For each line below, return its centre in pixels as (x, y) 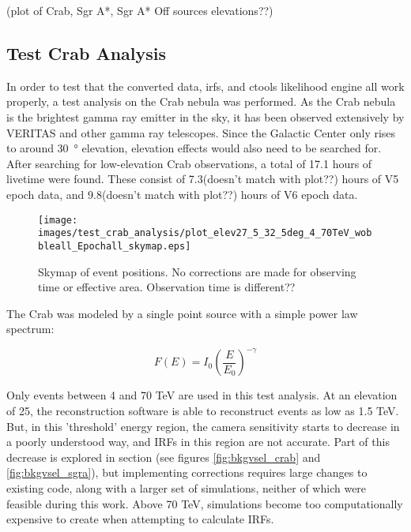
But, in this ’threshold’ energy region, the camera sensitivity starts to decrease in (203, 426)
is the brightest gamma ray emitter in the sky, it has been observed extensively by (205, 116)
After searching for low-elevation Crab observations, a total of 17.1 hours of (189, 163)
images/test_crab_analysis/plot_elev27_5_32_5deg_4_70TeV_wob (205, 233)
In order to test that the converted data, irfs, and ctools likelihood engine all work (205, 86)
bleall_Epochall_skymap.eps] (115, 246)
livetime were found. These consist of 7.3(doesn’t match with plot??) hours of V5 (203, 179)
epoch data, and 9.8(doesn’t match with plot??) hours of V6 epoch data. (182, 194)
